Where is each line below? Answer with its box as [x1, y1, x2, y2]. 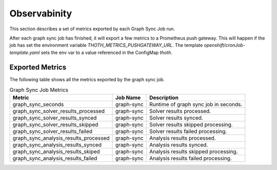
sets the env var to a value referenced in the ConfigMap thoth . [41, 49, 172, 55]
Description [149, 94, 179, 101]
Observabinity [9, 8, 72, 19]
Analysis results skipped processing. [149, 148, 238, 155]
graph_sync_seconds [12, 101, 64, 108]
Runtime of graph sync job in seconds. [149, 101, 243, 108]
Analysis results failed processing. [149, 155, 232, 162]
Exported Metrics [9, 63, 67, 71]
